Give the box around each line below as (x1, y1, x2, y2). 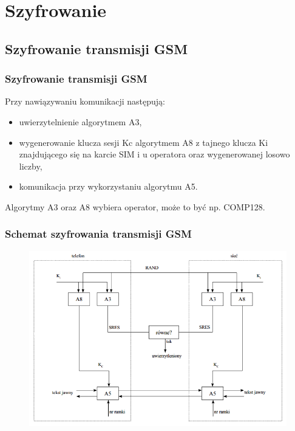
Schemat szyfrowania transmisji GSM (5, 226, 192, 241)
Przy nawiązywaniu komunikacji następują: (5, 95, 166, 108)
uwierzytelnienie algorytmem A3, (19, 115, 142, 128)
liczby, (19, 159, 42, 172)
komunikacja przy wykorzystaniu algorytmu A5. (19, 180, 198, 193)
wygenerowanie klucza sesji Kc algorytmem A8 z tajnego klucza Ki (19, 136, 268, 148)
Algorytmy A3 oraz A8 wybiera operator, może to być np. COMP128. (5, 200, 265, 213)
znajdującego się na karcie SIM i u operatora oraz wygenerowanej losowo (19, 148, 290, 160)
